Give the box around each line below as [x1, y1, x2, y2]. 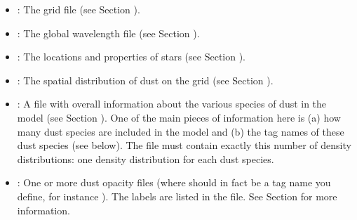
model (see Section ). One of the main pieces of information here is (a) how [17, 110, 341, 124]
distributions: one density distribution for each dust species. [17, 151, 274, 166]
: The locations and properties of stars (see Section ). [17, 49, 246, 64]
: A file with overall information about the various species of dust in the [17, 96, 327, 111]
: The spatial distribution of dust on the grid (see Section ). [17, 72, 274, 87]
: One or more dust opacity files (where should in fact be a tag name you [17, 175, 331, 190]
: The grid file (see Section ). [17, 2, 140, 16]
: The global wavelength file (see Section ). [17, 25, 200, 40]
